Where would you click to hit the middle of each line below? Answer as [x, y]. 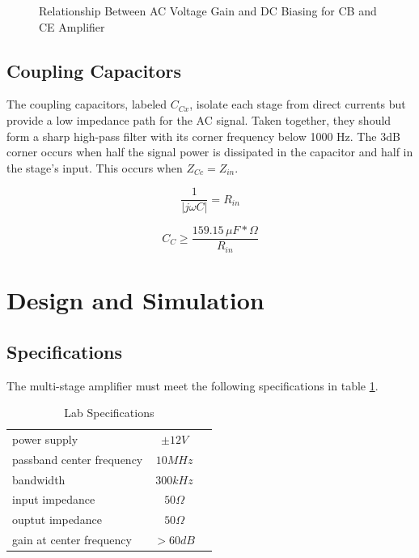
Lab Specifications [109, 413]
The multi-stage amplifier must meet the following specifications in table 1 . [193, 385]
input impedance [54, 499]
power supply [45, 439]
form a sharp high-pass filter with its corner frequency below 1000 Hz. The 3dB [203, 136]
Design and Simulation [135, 300]
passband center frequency [78, 459]
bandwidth [39, 479]
